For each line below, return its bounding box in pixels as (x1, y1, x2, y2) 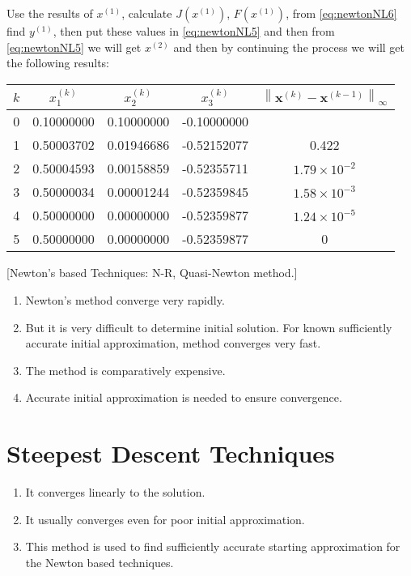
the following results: (6, 54, 109, 71)
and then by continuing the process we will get (173, 38, 405, 55)
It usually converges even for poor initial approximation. (25, 510, 305, 527)
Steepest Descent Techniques (6, 437, 335, 470)
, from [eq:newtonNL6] (286, 5, 397, 21)
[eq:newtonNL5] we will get (6, 38, 142, 55)
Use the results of (6, 5, 93, 21)
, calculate (121, 5, 172, 21)
